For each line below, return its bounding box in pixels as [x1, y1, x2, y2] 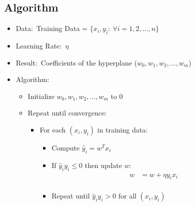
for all [118, 190, 136, 201]
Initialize [27, 90, 54, 101]
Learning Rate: [15, 40, 62, 50]
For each [39, 124, 66, 134]
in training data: [97, 124, 148, 134]
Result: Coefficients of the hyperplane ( [15, 57, 137, 67]
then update [84, 159, 122, 170]
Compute [51, 142, 80, 152]
